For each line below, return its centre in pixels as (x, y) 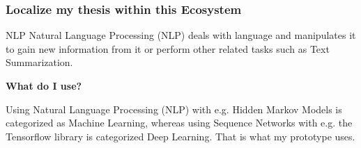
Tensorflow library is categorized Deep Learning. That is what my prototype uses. (180, 136)
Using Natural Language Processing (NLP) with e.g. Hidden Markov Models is (174, 109)
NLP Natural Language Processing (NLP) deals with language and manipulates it (181, 35)
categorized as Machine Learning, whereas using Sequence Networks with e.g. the (179, 123)
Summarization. (39, 62)
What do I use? (44, 85)
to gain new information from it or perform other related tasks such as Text (168, 48)
